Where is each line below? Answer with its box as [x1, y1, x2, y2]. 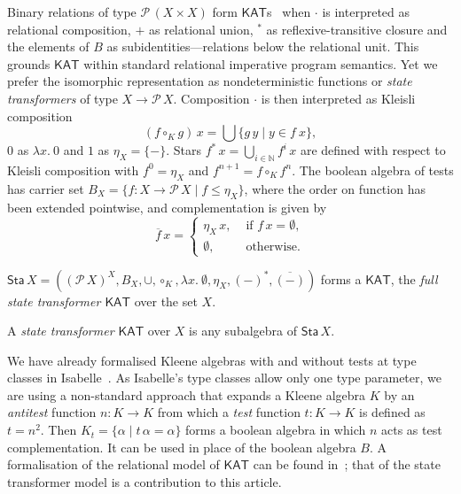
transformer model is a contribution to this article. [7, 472, 282, 490]
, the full [390, 269, 438, 288]
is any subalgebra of [189, 321, 297, 340]
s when [267, 3, 311, 20]
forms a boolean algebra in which [185, 421, 366, 439]
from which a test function [157, 403, 301, 421]
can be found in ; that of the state [253, 455, 441, 474]
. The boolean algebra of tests [292, 160, 454, 179]
